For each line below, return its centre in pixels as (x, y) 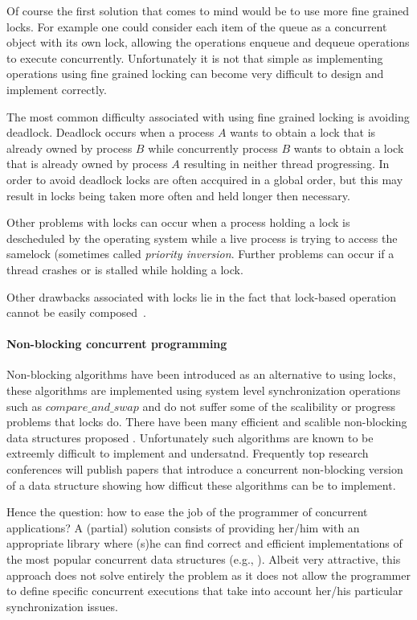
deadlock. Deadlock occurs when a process (110, 132)
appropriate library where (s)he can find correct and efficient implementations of (204, 543)
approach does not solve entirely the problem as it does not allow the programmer (208, 575)
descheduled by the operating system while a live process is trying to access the (202, 238)
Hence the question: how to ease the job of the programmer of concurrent (187, 512)
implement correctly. (57, 89)
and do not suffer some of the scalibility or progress (269, 406)
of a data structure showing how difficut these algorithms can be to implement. (201, 485)
